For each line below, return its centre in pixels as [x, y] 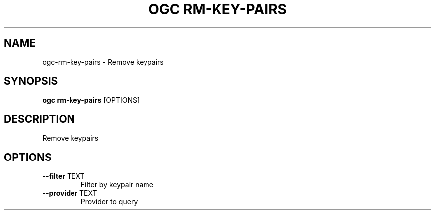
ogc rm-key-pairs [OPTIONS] [91, 100]
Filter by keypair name [117, 185]
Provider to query [109, 202]
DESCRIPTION [39, 119]
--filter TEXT [64, 176]
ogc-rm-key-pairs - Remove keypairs [103, 62]
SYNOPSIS [31, 81]
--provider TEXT [70, 193]
